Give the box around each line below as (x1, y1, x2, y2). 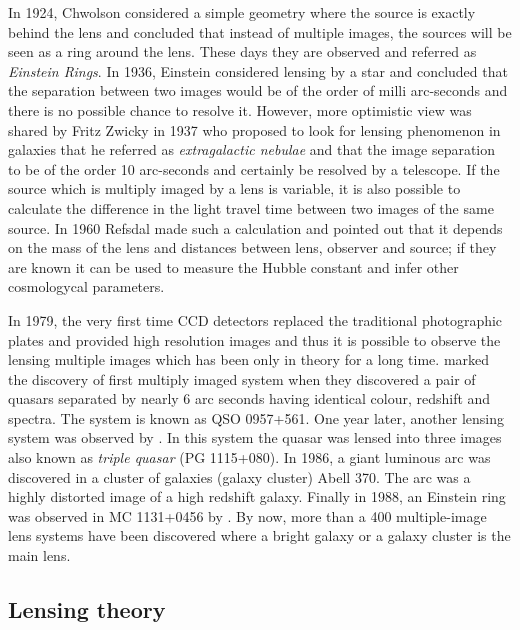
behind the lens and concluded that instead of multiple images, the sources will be (8, 21, 512, 42)
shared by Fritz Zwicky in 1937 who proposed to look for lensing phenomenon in (8, 119, 501, 140)
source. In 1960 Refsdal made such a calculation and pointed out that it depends (8, 217, 503, 238)
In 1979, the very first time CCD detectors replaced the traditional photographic (8, 309, 503, 330)
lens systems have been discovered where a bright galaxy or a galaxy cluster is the (8, 525, 511, 546)
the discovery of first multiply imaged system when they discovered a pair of (8, 368, 476, 389)
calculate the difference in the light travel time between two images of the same (8, 197, 494, 218)
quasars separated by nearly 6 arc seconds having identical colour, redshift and (8, 388, 491, 409)
